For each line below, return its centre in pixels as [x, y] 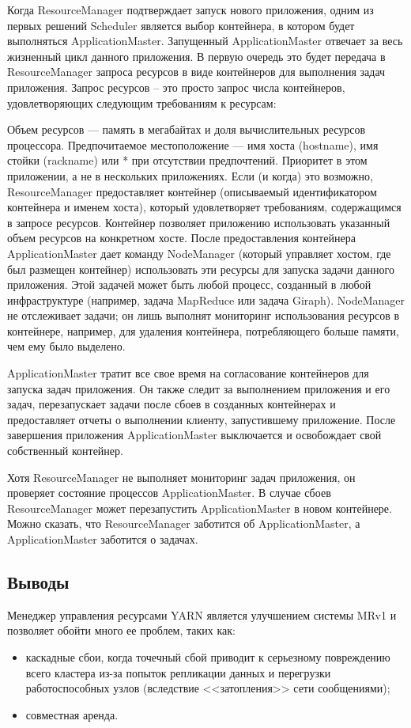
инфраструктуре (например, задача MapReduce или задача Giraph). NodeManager [206, 300]
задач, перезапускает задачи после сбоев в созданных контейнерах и [172, 404]
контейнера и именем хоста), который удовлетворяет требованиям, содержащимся [204, 207]
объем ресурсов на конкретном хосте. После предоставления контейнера [181, 238]
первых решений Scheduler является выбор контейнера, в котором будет [181, 25]
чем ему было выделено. [66, 346]
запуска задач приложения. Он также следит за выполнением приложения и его [199, 388]
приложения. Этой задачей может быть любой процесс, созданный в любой [189, 284]
